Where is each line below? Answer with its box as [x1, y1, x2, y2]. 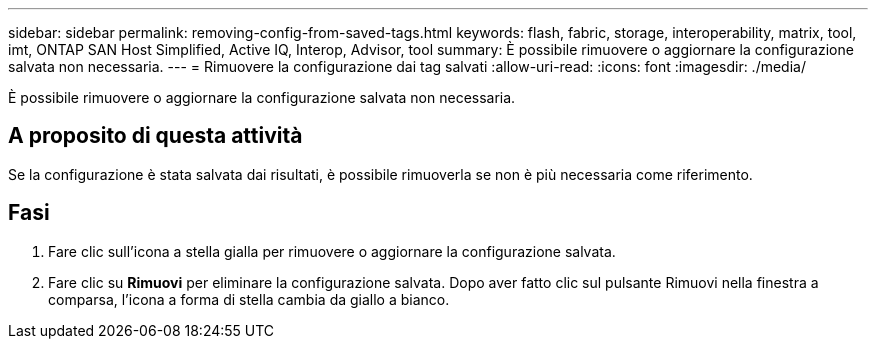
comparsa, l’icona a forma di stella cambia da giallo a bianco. [48, 290, 450, 308]
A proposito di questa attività [8, 123, 303, 149]
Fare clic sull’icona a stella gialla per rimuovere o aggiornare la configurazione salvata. [48, 242, 616, 260]
